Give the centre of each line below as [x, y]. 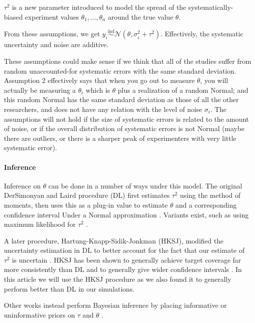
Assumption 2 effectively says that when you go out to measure [99, 80]
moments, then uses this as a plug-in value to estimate [86, 204]
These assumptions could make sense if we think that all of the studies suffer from [128, 61]
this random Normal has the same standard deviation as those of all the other [121, 99]
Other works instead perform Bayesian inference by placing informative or [115, 305]
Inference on [22, 185]
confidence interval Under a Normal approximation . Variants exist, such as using [126, 214]
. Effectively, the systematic [202, 34]
